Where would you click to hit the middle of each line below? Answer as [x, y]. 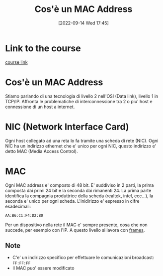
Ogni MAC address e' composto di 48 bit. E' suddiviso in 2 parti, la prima [80, 185]
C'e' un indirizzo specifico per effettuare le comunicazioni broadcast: [83, 258]
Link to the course [43, 48]
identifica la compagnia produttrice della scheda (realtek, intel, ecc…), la [79, 196]
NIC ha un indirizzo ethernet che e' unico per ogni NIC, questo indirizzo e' [81, 146]
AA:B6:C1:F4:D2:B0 [24, 215]
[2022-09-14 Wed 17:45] [83, 23]
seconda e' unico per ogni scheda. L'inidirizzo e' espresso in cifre [72, 201]
